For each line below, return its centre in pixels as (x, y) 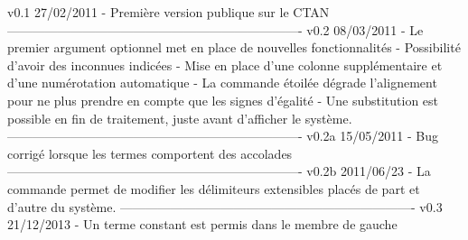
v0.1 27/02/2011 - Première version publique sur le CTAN (168, 12)
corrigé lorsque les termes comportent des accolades (150, 153)
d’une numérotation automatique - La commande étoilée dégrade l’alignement (222, 83)
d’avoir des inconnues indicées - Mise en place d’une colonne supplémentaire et (225, 65)
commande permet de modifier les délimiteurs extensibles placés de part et (214, 188)
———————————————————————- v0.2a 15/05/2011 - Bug (223, 136)
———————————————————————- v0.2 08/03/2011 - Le (215, 29)
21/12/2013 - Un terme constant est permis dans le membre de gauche (202, 224)
